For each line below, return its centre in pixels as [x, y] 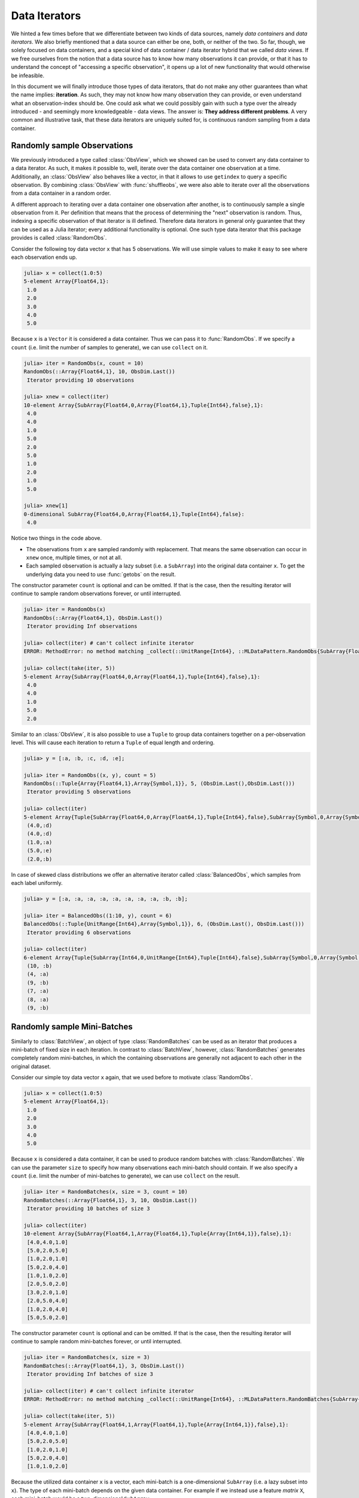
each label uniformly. [37, 883]
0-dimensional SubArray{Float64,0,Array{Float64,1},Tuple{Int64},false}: [134, 514]
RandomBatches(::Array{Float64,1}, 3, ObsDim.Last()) [104, 1366]
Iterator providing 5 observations [79, 792]
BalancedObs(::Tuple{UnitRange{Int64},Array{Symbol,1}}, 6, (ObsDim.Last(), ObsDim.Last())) [164, 924]
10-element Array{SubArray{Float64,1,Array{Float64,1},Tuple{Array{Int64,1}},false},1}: [158, 1234]
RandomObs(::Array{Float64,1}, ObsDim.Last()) [93, 618]
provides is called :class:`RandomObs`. [59, 238]
